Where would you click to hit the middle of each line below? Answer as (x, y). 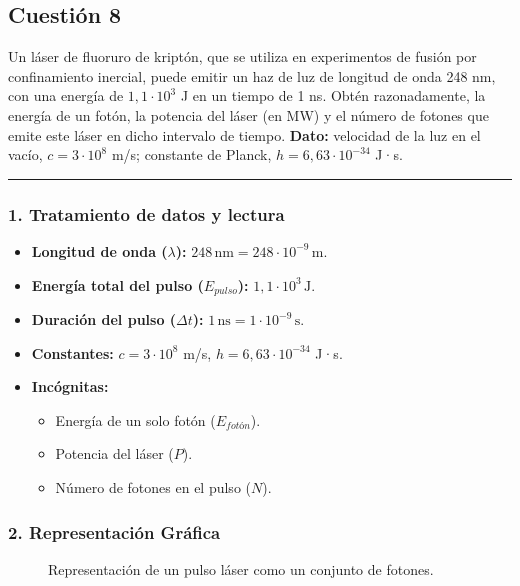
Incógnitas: (70, 386)
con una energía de (66, 95)
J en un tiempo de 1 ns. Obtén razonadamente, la (333, 95)
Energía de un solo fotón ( (135, 419)
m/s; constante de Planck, (191, 154)
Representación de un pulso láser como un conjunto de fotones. (241, 568)
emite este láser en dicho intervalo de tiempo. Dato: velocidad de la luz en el (244, 134)
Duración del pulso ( (104, 319)
